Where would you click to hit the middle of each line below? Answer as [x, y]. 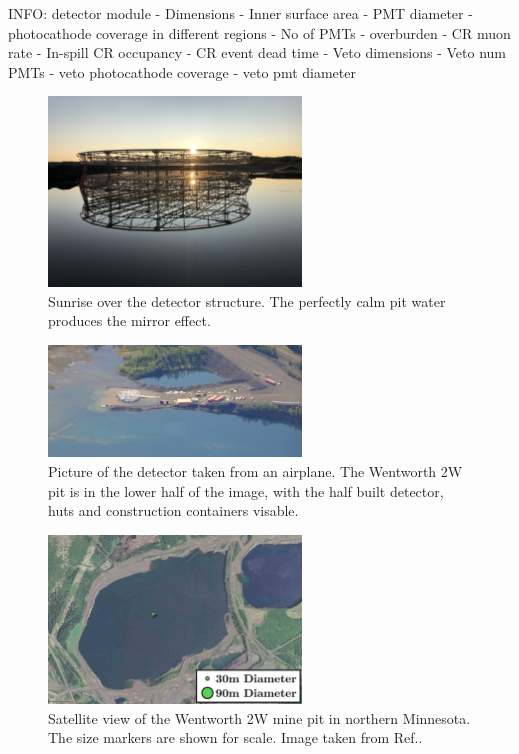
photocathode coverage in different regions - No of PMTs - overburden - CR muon [259, 32]
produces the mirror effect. [129, 320]
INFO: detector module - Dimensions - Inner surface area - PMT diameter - [240, 13]
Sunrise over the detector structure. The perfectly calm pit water [247, 300]
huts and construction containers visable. [173, 510]
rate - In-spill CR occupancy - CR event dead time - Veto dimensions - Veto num [257, 52]
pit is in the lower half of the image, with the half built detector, [246, 490]
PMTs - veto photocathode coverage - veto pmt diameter [182, 71]
